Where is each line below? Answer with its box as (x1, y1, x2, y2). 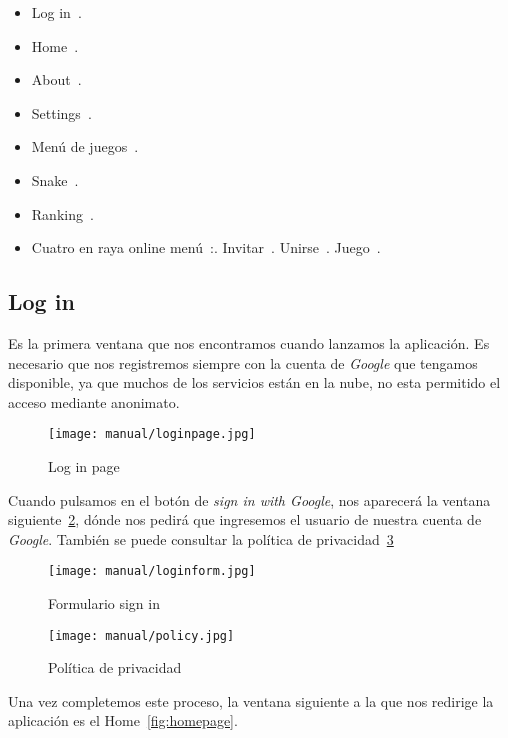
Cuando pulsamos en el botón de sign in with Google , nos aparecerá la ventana (8, 489, 491, 510)
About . (31, 69, 82, 90)
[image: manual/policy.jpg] (48, 628, 235, 643)
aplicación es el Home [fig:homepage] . (8, 710, 238, 731)
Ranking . (31, 203, 94, 224)
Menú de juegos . (31, 136, 139, 157)
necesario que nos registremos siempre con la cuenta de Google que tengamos (8, 352, 478, 373)
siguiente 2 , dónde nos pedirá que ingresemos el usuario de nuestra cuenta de (8, 509, 482, 530)
